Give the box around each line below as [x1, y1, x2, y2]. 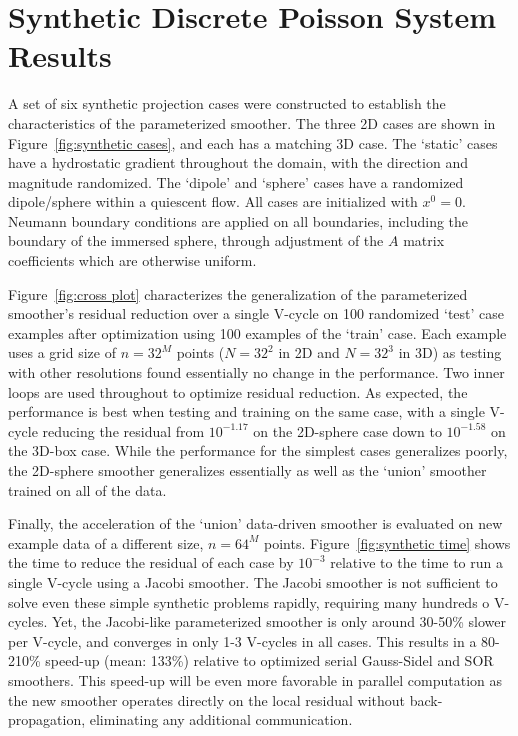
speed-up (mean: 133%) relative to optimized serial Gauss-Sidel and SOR [45, 650, 494, 671]
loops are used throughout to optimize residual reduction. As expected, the [8, 381, 468, 402]
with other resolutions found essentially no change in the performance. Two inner [8, 362, 505, 383]
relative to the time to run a [330, 552, 504, 573]
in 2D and [278, 342, 340, 363]
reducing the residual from [42, 420, 205, 441]
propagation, [8, 709, 86, 730]
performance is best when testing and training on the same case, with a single [8, 401, 485, 422]
